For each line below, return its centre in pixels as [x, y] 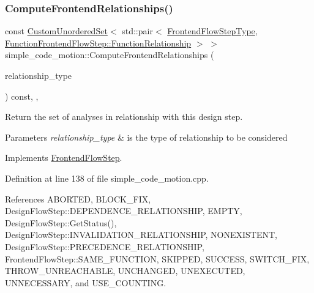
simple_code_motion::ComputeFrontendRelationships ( [110, 55]
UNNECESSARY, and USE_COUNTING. [86, 282]
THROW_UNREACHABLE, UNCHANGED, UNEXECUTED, [125, 271]
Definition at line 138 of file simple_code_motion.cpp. [107, 178]
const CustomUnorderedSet [56, 31]
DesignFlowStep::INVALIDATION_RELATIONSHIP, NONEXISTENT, [141, 235]
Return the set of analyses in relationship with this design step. [124, 117]
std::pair [137, 31]
